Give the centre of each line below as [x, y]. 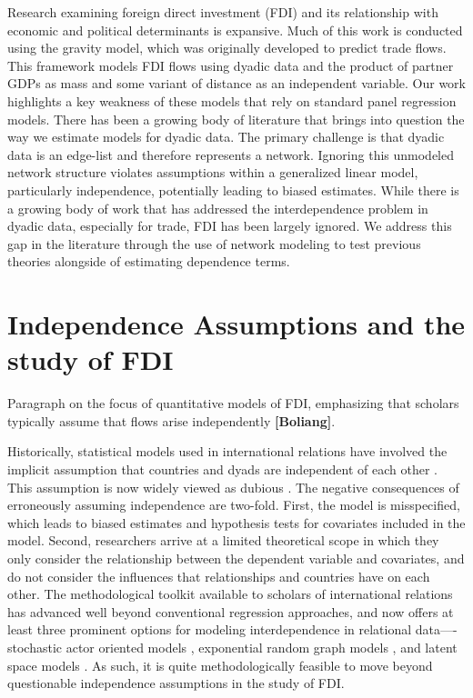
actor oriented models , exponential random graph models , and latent [262, 647]
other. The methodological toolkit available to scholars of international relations [230, 594]
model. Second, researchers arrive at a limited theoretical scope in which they [223, 540]
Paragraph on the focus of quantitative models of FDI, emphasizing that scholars [233, 403]
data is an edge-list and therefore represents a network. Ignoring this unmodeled [231, 154]
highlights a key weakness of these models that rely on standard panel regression [232, 100]
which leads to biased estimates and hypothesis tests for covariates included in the [236, 522]
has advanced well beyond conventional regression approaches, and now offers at [231, 611]
